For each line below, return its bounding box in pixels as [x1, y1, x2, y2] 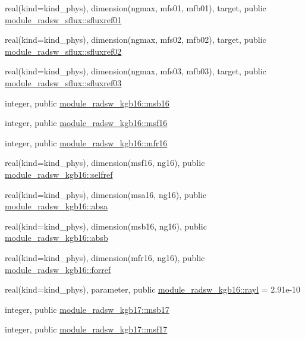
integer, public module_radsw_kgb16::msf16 [5, 117, 168, 129]
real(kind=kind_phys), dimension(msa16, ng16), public [5, 188, 207, 200]
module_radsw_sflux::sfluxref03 [5, 76, 122, 89]
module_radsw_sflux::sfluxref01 [5, 13, 122, 26]
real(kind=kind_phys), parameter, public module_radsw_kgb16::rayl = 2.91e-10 [5, 283, 301, 296]
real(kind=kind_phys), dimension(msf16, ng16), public [5, 156, 205, 169]
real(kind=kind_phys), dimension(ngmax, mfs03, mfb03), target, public [5, 65, 266, 77]
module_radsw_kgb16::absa [5, 200, 108, 212]
